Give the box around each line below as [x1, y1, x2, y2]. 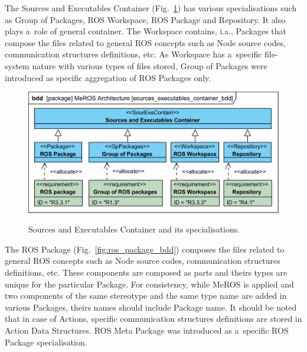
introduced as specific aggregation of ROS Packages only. [5, 71, 211, 83]
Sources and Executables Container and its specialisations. [28, 223, 240, 235]
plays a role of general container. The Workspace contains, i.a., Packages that [5, 25, 287, 37]
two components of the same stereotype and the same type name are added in [5, 289, 287, 302]
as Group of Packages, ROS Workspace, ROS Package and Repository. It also [5, 13, 286, 25]
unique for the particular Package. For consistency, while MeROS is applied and [5, 277, 294, 290]
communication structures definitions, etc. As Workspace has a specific [5, 48, 262, 60]
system [5, 59, 30, 72]
